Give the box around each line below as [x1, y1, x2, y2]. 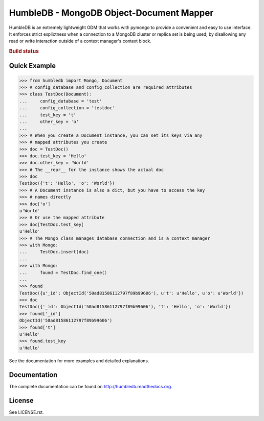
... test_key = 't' [19, 112, 77, 118]
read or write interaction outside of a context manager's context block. [9, 38, 152, 44]
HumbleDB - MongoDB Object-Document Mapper [9, 7, 214, 18]
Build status [9, 48, 39, 55]
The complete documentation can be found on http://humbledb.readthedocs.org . [9, 383, 173, 389]
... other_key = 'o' [19, 119, 79, 124]
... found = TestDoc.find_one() [19, 270, 108, 275]
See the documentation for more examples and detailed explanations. [9, 358, 149, 364]
